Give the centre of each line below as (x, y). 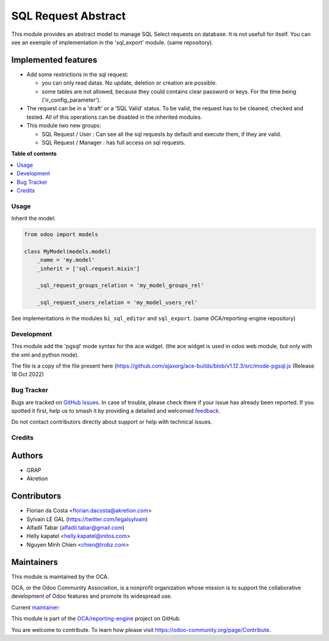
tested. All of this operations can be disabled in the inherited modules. (114, 117)
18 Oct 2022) (28, 374)
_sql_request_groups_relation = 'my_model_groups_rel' (120, 285)
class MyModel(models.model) (68, 251)
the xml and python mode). (45, 355)
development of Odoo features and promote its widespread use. (92, 596)
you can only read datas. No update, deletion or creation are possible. (129, 83)
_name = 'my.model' (66, 260)
